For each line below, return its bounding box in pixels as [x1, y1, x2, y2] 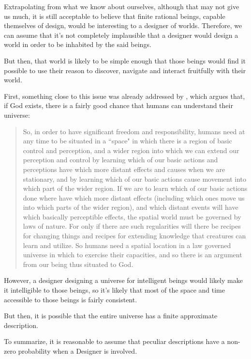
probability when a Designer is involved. [18, 346, 137, 356]
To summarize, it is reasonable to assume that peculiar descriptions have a [4, 336, 225, 346]
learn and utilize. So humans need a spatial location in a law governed [23, 240, 231, 250]
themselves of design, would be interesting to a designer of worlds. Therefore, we [4, 20, 242, 31]
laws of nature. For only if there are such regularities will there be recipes [23, 221, 241, 231]
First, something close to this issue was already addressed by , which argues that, [4, 91, 245, 101]
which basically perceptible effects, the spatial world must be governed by [23, 211, 241, 221]
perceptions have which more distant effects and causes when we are [23, 164, 225, 174]
